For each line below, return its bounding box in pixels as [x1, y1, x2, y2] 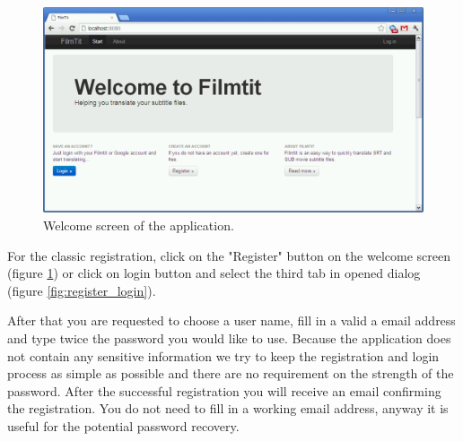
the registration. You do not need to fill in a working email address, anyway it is [7, 399, 449, 418]
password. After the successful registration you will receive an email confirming [7, 381, 441, 400]
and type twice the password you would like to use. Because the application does [7, 328, 451, 347]
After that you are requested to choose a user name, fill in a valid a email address [7, 311, 456, 330]
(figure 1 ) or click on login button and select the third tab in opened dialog [7, 264, 421, 282]
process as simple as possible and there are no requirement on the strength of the [7, 364, 454, 383]
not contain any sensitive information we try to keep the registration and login [7, 346, 440, 365]
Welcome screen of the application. [43, 215, 234, 234]
